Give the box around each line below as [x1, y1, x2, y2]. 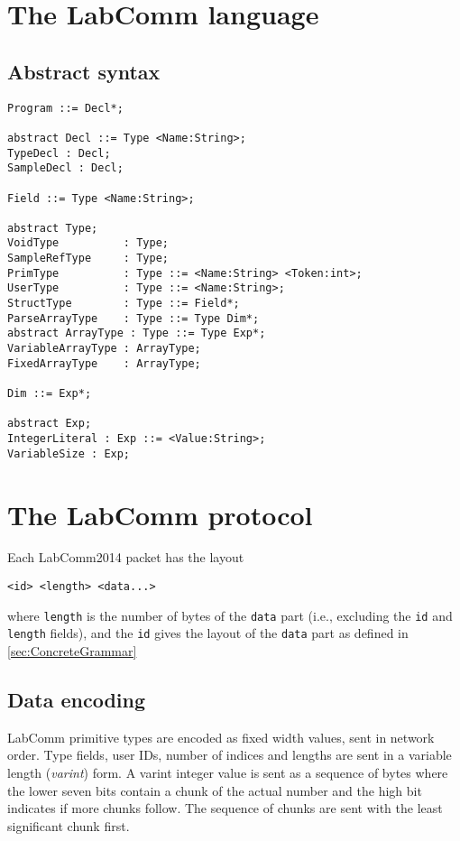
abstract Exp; [7, 417, 92, 430]
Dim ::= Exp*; [7, 387, 92, 401]
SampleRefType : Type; [7, 252, 169, 265]
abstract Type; [7, 221, 98, 235]
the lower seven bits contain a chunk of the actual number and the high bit [7, 781, 422, 799]
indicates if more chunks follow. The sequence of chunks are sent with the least [7, 799, 443, 818]
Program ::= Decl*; [7, 101, 124, 115]
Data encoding [7, 686, 146, 713]
